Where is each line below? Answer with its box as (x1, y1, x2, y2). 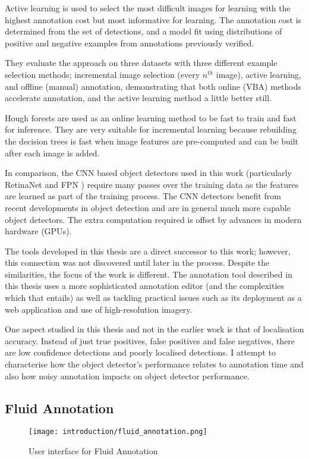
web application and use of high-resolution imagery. (5, 303, 193, 315)
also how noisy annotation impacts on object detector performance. (5, 369, 250, 382)
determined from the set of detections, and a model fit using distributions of (5, 25, 282, 37)
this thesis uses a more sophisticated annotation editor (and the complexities (5, 279, 285, 292)
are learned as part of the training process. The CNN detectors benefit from (5, 190, 281, 202)
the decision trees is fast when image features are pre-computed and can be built (5, 134, 299, 147)
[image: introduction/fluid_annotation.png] (29, 427, 207, 436)
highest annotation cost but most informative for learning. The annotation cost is (5, 13, 302, 26)
